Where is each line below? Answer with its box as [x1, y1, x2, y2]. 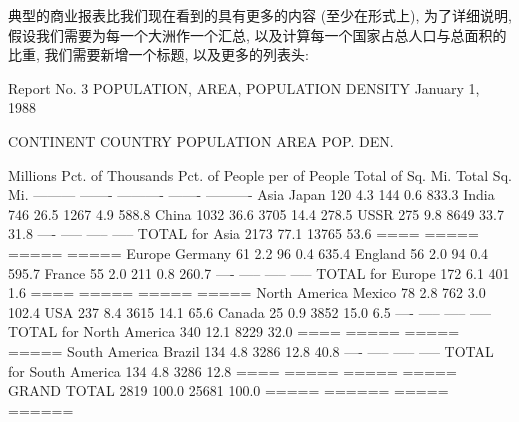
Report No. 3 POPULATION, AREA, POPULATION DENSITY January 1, [8, 77, 480, 98]
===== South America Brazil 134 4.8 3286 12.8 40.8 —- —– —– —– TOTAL [8, 340, 494, 361]
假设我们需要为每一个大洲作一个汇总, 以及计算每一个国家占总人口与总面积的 [8, 24, 507, 45]
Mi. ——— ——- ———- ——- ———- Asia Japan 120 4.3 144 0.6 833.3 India [8, 184, 495, 205]
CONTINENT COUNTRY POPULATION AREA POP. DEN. [8, 130, 394, 151]
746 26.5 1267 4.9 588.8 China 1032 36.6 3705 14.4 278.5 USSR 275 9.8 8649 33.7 [8, 203, 505, 224]
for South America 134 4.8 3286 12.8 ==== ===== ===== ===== [8, 360, 457, 381]
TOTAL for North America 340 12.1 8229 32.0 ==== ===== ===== [8, 321, 460, 342]
